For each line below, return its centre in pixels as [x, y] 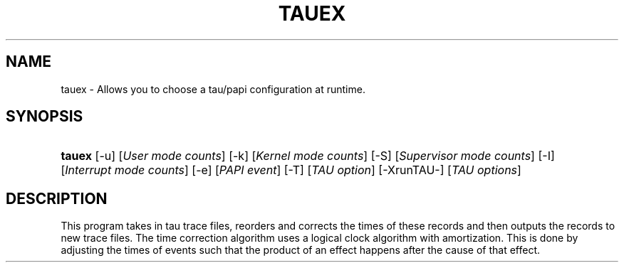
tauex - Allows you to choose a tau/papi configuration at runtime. [213, 89]
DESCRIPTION [57, 198]
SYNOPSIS [45, 117]
